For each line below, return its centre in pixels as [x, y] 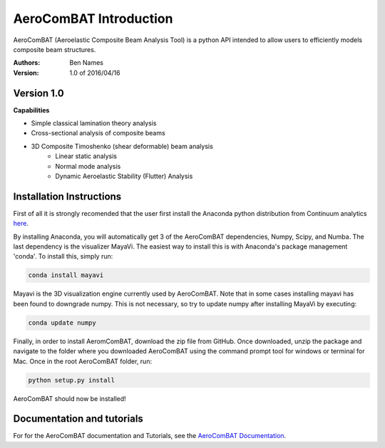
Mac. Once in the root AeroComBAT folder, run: [83, 361]
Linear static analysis [86, 156]
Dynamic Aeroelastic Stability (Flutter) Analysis [124, 176]
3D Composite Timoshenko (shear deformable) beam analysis [122, 146]
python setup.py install [72, 380]
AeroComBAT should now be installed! [70, 398]
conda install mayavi [66, 275]
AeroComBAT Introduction [93, 19]
